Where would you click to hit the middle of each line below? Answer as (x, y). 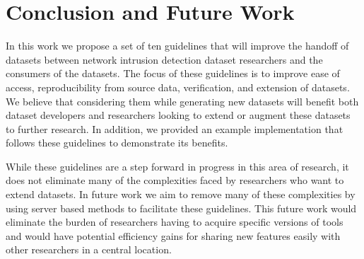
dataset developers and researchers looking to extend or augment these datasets (178, 115)
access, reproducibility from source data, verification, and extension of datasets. (178, 87)
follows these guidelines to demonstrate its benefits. (117, 143)
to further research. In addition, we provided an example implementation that (175, 128)
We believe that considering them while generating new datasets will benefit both (182, 101)
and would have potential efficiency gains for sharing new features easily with (173, 235)
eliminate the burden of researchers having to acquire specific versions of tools (175, 222)
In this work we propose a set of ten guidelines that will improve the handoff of (177, 46)
